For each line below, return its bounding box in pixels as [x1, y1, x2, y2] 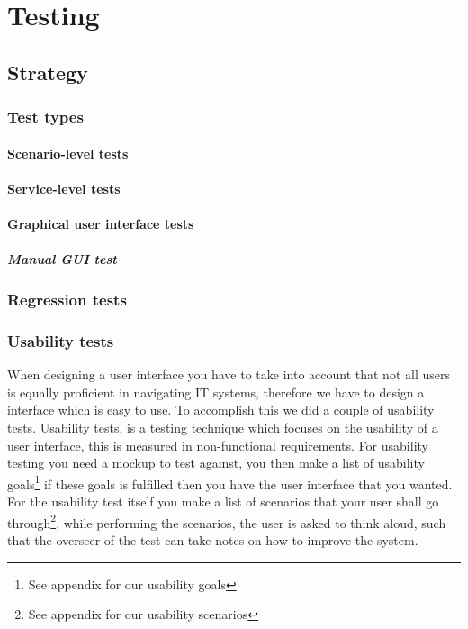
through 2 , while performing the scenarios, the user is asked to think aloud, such [7, 510, 446, 532]
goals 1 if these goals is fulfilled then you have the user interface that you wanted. [7, 471, 453, 493]
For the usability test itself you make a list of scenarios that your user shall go [7, 492, 439, 511]
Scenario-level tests [7, 143, 129, 162]
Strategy [7, 58, 88, 86]
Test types [7, 105, 84, 128]
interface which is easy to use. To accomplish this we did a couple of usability [7, 400, 435, 419]
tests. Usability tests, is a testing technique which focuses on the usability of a [7, 418, 438, 437]
